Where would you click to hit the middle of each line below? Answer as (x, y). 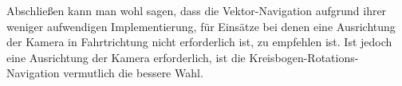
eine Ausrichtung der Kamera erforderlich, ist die (126, 57)
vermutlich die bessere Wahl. (133, 73)
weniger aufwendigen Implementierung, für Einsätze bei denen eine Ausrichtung (201, 26)
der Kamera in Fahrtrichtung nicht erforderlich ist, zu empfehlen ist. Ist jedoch (199, 42)
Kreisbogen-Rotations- (304, 57)
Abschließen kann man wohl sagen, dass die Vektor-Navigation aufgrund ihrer (197, 10)
